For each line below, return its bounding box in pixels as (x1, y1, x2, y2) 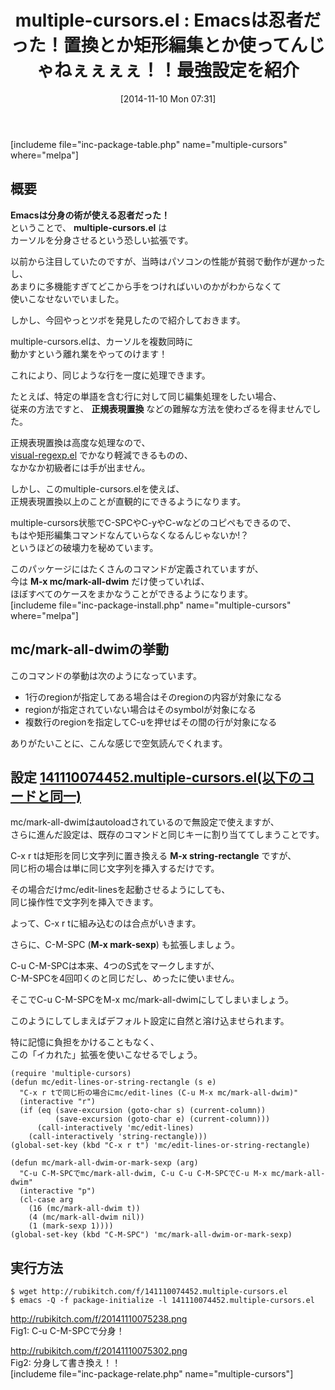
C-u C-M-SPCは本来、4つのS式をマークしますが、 (10, 960, 220, 972)
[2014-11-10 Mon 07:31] (119, 92, 217, 105)
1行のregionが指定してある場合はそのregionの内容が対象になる (24, 691, 283, 703)
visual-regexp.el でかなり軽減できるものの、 (10, 449, 193, 461)
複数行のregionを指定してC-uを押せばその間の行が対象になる (24, 716, 278, 728)
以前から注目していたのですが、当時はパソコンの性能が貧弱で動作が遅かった (10, 255, 326, 267)
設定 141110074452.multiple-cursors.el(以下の (10, 769, 302, 786)
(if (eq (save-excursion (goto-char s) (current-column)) (19, 1106, 267, 1116)
